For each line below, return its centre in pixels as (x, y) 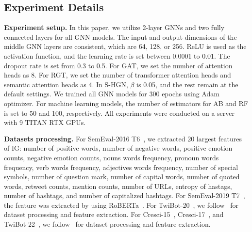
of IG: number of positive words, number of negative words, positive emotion (118, 148)
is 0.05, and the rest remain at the (187, 84)
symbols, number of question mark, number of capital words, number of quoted (122, 177)
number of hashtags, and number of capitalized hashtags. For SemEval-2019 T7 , (125, 195)
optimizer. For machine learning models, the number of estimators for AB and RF (126, 103)
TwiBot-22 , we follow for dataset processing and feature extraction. (107, 224)
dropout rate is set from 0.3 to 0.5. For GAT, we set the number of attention (118, 65)
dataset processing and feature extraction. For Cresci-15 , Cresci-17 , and (114, 214)
